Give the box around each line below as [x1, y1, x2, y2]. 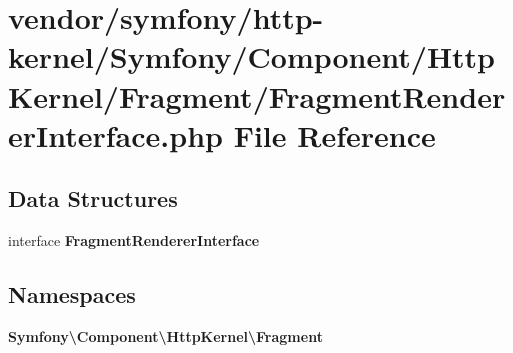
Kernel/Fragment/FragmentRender [8, 75, 506, 116]
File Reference [233, 114, 436, 155]
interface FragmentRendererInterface [8, 230, 260, 251]
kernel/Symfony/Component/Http [8, 36, 496, 77]
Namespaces [8, 279, 136, 310]
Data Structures [8, 183, 178, 214]
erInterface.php [8, 114, 223, 155]
